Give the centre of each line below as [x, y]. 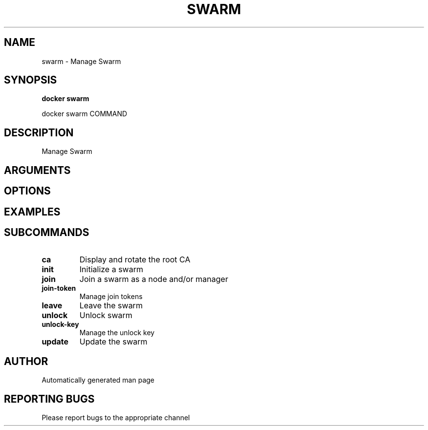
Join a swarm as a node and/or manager [154, 279]
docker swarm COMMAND [85, 114]
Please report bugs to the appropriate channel [116, 418]
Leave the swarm [111, 306]
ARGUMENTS [37, 170]
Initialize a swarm [111, 269]
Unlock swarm [106, 315]
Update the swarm [113, 342]
